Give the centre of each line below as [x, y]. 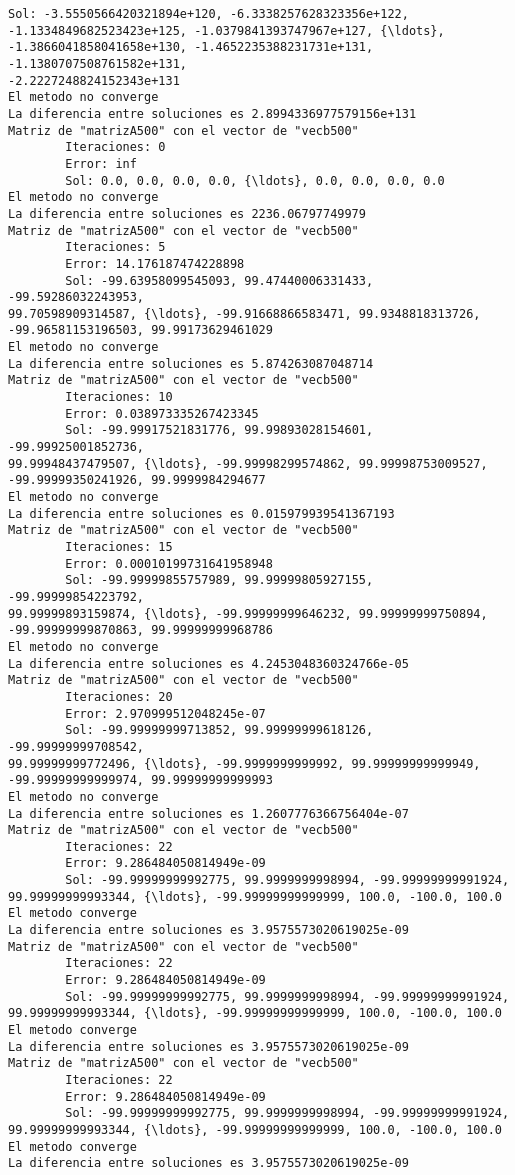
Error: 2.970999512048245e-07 [165, 713]
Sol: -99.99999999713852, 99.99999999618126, [219, 730]
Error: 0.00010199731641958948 [169, 563]
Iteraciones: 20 [119, 696]
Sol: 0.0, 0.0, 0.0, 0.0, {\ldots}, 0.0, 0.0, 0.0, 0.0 [255, 180]
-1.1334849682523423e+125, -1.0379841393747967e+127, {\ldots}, [226, 30]
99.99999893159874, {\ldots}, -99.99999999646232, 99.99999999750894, [248, 613]
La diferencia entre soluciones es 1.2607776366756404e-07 [208, 813]
